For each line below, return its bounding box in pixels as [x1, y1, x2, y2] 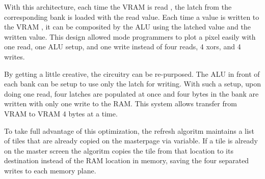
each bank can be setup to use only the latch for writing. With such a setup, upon [4, 78, 261, 89]
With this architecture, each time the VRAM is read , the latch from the [4, 2, 232, 12]
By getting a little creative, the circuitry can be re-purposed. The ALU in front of [4, 68, 260, 79]
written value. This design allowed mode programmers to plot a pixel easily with [4, 31, 256, 42]
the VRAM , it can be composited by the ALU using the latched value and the [4, 21, 251, 32]
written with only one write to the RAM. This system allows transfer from [4, 98, 237, 109]
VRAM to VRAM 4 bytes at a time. [4, 108, 118, 118]
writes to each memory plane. [4, 165, 96, 175]
